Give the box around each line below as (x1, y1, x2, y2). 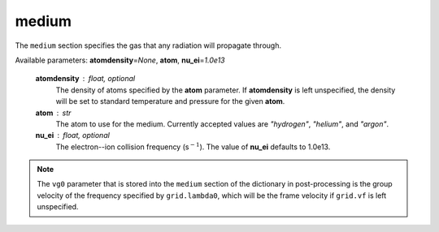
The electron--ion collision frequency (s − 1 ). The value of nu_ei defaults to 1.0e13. (55, 141, 331, 152)
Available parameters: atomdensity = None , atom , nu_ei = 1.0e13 (15, 55, 225, 65)
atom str (35, 108, 72, 118)
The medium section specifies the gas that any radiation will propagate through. (15, 41, 282, 50)
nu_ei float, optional (35, 131, 110, 140)
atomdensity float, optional (35, 74, 136, 84)
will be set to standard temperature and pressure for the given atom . (55, 97, 285, 106)
